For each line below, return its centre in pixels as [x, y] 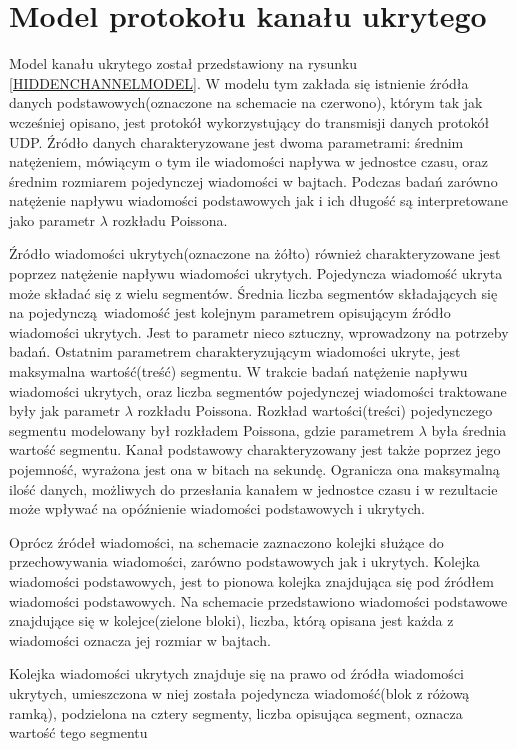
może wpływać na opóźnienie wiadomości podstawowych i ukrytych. [217, 508]
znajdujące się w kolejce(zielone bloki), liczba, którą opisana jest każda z [231, 620]
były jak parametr [64, 410]
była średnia [469, 429]
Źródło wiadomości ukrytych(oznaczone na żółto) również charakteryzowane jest [255, 253]
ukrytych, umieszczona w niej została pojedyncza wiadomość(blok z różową [239, 692]
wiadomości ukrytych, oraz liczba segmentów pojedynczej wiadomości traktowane [258, 390]
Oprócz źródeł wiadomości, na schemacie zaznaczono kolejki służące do [226, 541]
